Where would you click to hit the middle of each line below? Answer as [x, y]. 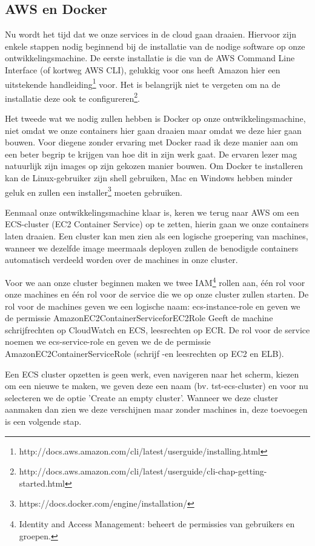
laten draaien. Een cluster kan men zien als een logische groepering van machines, [157, 236]
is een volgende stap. [43, 421]
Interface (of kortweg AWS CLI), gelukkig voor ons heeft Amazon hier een [143, 69]
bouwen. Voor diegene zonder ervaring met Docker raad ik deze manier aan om [151, 142]
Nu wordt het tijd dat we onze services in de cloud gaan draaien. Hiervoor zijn [151, 34]
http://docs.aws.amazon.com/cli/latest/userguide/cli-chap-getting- [143, 471]
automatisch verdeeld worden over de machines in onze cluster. [121, 260]
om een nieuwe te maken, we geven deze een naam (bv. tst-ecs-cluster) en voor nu [157, 386]
